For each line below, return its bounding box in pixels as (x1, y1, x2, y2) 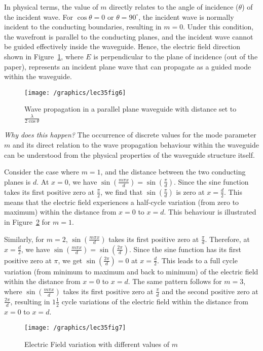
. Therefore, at (205, 233, 250, 244)
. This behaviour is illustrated (164, 206, 256, 217)
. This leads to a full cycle (157, 255, 238, 265)
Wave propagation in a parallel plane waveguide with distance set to (24, 103, 237, 114)
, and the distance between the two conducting (100, 166, 246, 177)
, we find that (100, 186, 143, 197)
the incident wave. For (4, 11, 73, 22)
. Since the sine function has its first (129, 243, 241, 254)
